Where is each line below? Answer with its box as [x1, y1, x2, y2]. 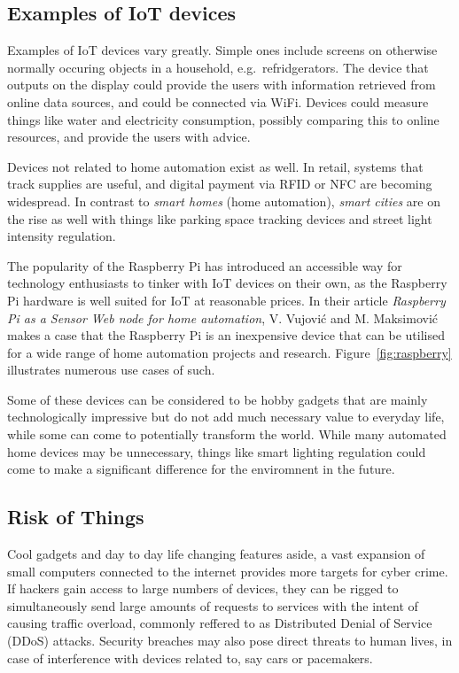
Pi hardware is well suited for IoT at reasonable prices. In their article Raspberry [7, 290, 446, 309]
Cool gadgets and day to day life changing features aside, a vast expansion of [7, 545, 425, 563]
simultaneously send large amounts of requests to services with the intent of [7, 596, 418, 615]
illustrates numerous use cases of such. [7, 360, 215, 379]
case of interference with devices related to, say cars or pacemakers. [7, 648, 373, 667]
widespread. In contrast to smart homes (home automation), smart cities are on [7, 191, 440, 210]
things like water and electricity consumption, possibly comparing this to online [7, 110, 440, 128]
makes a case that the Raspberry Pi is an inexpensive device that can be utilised [7, 326, 446, 344]
